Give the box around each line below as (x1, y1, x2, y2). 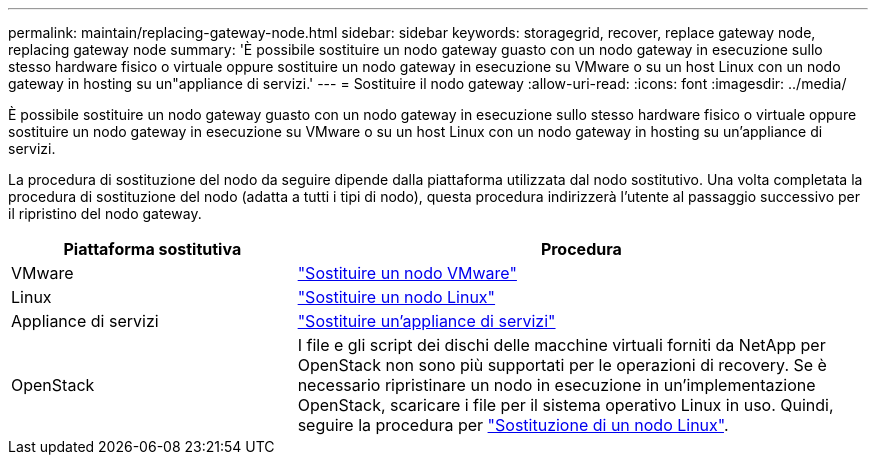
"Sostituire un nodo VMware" (297, 263, 517, 283)
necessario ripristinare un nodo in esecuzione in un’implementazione (297, 375, 816, 395)
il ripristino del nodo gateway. (8, 205, 202, 222)
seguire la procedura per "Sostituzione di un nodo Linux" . (297, 415, 729, 435)
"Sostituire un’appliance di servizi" (297, 311, 556, 331)
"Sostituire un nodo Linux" (297, 287, 496, 307)
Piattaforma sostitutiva (63, 239, 242, 259)
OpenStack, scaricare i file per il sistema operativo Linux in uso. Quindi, (297, 395, 834, 415)
